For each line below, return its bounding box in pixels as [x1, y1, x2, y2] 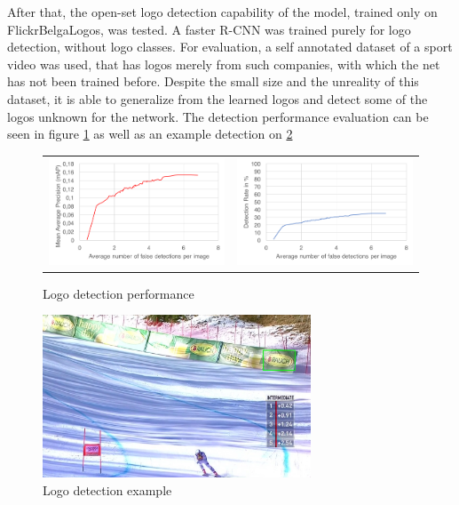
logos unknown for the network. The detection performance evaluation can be [7, 107, 429, 125]
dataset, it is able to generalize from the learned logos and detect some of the [7, 89, 428, 108]
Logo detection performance [43, 284, 194, 302]
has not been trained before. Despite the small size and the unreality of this [7, 72, 419, 91]
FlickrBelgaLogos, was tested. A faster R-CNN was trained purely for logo [7, 20, 411, 38]
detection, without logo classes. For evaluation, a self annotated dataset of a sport [7, 37, 453, 56]
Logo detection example [43, 480, 172, 499]
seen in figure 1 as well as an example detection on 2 [7, 124, 293, 143]
